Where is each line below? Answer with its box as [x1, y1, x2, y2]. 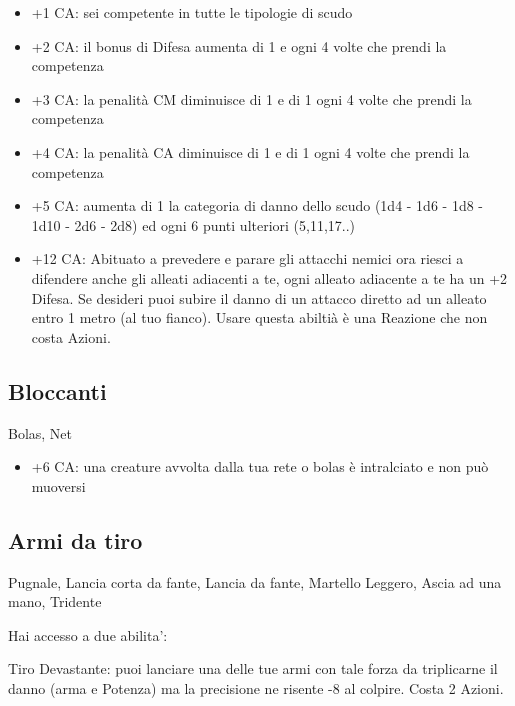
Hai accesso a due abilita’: [8, 624, 168, 645]
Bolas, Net [8, 422, 73, 443]
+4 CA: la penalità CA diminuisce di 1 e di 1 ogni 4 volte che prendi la [31, 141, 470, 162]
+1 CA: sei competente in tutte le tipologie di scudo [31, 2, 353, 22]
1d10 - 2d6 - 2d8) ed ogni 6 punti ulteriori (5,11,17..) [31, 214, 356, 235]
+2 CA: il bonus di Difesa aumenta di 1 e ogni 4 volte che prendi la [31, 35, 447, 56]
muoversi [31, 475, 86, 496]
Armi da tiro [8, 524, 143, 555]
